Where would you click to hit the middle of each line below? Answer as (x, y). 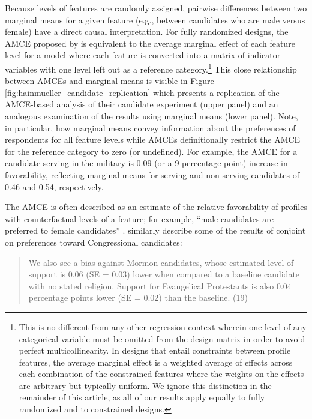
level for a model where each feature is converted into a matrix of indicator (143, 55)
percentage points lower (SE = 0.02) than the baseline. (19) (138, 297)
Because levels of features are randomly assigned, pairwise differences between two (156, 8)
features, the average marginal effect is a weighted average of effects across (156, 362)
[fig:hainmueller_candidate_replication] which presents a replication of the (142, 92)
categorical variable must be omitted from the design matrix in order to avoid (162, 338)
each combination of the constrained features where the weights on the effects (161, 374)
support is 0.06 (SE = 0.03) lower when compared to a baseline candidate (164, 274)
